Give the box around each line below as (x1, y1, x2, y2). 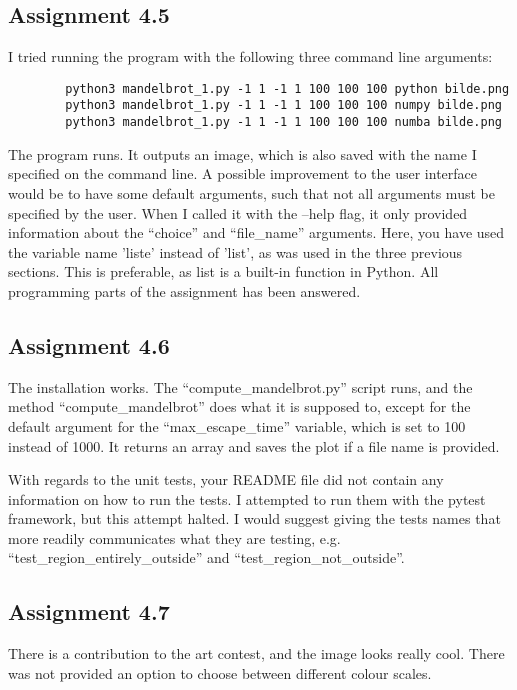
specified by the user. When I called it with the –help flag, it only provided (8, 202, 468, 223)
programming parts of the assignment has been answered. (8, 280, 361, 301)
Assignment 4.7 (8, 596, 170, 627)
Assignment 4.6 (8, 329, 170, 360)
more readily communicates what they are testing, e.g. (8, 527, 341, 548)
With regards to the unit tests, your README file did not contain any (8, 469, 444, 490)
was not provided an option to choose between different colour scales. (8, 662, 432, 683)
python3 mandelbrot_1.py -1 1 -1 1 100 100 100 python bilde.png (65, 81, 510, 96)
